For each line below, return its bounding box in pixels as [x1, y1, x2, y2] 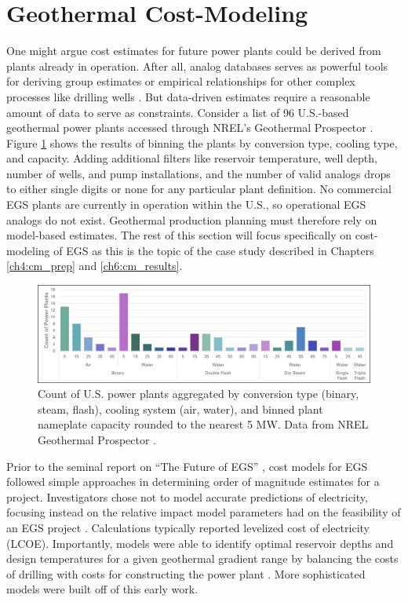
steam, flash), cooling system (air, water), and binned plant [38, 400, 323, 417]
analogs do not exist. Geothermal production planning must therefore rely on [6, 211, 377, 228]
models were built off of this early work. [6, 581, 199, 597]
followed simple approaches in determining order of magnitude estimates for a [6, 473, 380, 490]
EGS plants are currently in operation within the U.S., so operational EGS [6, 196, 366, 213]
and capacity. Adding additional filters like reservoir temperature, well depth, [6, 150, 377, 166]
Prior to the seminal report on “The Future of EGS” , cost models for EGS [6, 458, 368, 474]
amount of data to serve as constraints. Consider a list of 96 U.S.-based [6, 104, 349, 120]
